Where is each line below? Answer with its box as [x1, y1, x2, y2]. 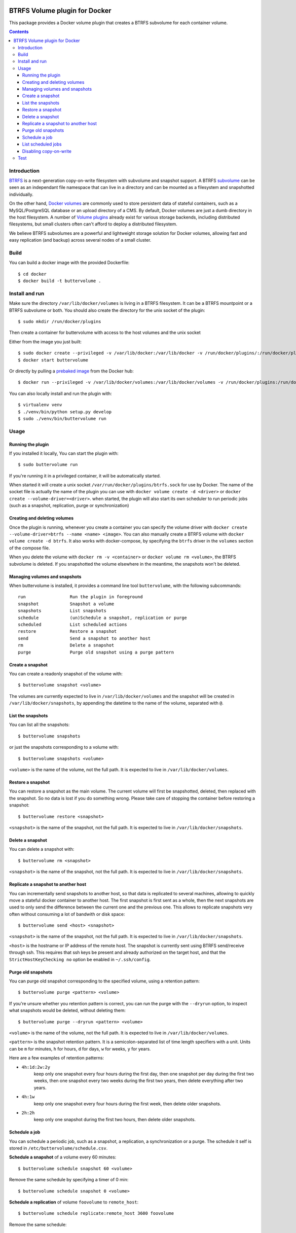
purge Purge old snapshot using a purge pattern [18, 649, 174, 655]
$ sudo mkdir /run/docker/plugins [18, 319, 101, 325]
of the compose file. [9, 545, 50, 551]
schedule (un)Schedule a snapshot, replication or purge [18, 615, 187, 620]
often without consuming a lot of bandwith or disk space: [9, 911, 125, 917]
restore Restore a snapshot [18, 629, 117, 634]
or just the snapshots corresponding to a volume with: [9, 744, 119, 750]
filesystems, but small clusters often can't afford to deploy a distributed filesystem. [9, 221, 178, 227]
